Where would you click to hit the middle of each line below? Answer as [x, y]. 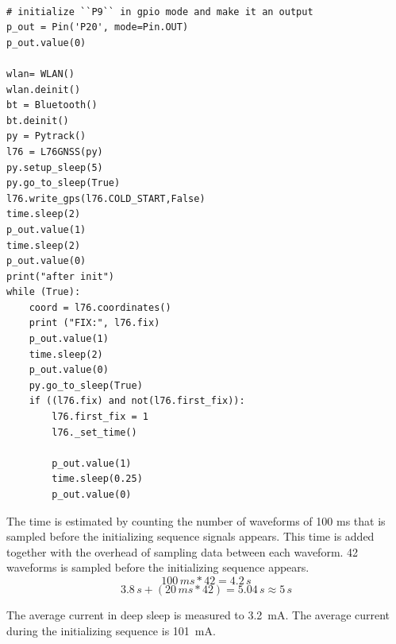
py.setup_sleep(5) [55, 167]
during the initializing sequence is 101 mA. [111, 630]
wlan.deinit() [44, 89]
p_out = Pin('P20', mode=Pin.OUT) [98, 27]
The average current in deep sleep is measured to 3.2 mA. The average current [198, 614]
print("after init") [61, 276]
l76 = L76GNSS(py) [55, 151]
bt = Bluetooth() [52, 105]
